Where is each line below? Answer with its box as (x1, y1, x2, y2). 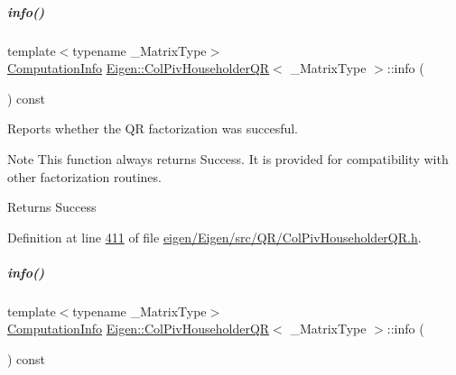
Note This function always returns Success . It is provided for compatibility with (7, 149, 449, 168)
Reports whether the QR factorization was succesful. (7, 119, 299, 138)
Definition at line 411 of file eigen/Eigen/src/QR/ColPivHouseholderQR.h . (7, 227, 422, 246)
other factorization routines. (7, 167, 162, 186)
